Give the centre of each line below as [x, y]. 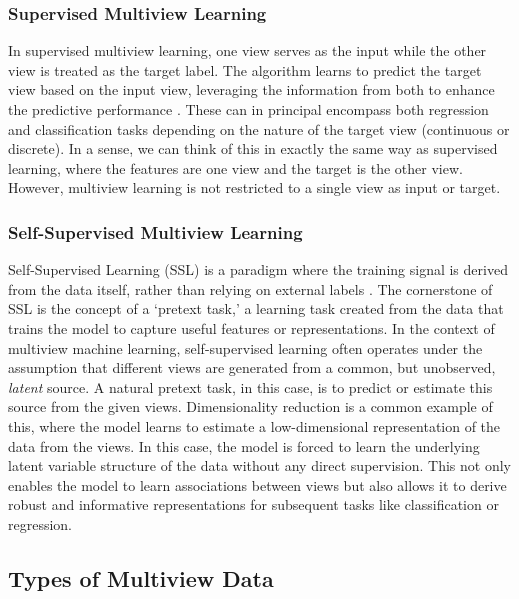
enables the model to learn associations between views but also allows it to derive [257, 484]
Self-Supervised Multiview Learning [155, 231]
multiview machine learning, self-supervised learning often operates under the [245, 347]
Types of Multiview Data [141, 577]
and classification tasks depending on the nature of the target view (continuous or [259, 128]
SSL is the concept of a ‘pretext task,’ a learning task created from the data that [256, 308]
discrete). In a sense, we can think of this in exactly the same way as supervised [253, 148]
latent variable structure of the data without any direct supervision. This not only [259, 465]
